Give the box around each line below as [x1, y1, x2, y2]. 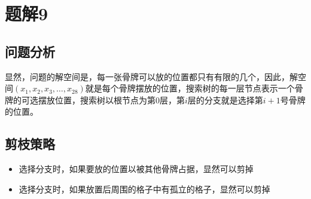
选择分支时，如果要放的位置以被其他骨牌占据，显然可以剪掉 [19, 163, 254, 175]
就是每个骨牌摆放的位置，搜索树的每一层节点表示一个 [85, 82, 295, 94]
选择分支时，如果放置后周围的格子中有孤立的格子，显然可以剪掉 [19, 182, 270, 195]
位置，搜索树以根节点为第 [54, 93, 155, 106]
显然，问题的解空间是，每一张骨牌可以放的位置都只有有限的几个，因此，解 [5, 70, 298, 82]
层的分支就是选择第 [187, 93, 263, 106]
